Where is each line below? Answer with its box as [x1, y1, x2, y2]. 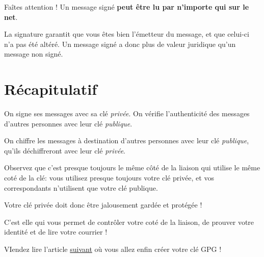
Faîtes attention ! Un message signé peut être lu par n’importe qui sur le [4, 2, 249, 12]
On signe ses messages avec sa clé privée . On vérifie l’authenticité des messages [4, 108, 250, 119]
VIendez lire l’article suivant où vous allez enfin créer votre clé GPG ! [4, 244, 222, 254]
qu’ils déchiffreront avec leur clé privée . [4, 145, 125, 156]
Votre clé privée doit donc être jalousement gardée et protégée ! [4, 199, 202, 210]
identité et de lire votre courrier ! [4, 226, 108, 237]
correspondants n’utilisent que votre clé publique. [4, 182, 158, 193]
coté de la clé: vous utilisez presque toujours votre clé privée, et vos [4, 172, 214, 183]
